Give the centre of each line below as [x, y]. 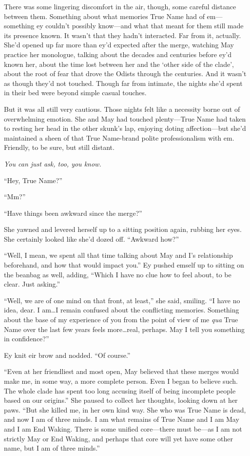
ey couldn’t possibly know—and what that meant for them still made [140, 26]
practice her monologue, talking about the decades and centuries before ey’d [118, 54]
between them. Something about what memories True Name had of [104, 16]
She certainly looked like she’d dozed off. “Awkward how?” [92, 238]
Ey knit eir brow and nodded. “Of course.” [67, 355]
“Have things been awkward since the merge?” [73, 213]
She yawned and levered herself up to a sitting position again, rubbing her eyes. [123, 229]
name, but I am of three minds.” [52, 448]
